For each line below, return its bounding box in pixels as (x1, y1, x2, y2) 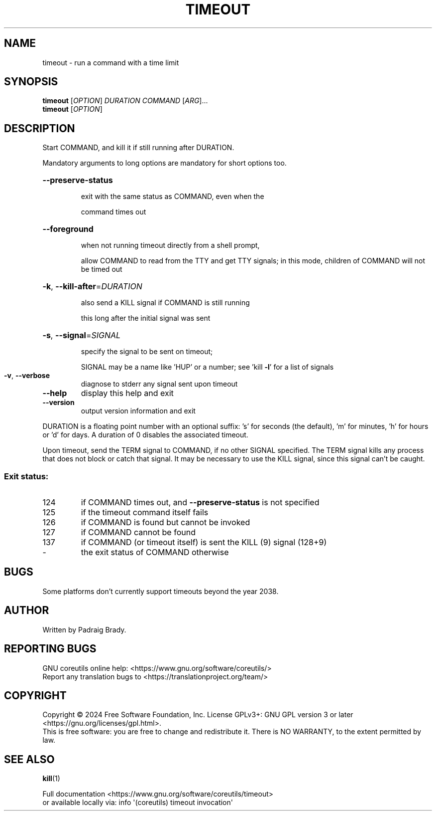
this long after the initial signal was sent (81, 314, 211, 323)
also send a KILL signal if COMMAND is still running (81, 298, 250, 307)
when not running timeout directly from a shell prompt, (81, 241, 260, 250)
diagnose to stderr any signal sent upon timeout (81, 380, 238, 389)
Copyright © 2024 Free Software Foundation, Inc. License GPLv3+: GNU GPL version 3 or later (42, 710, 353, 719)
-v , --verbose (4, 371, 50, 380)
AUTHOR (4, 604, 49, 617)
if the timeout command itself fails (81, 507, 209, 518)
